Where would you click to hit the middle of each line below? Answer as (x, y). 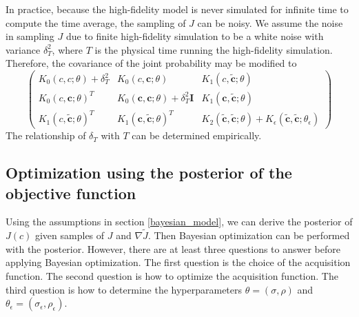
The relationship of (46, 135)
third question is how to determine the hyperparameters (124, 289)
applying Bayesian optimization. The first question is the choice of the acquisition (178, 262)
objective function (71, 193)
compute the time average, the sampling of (96, 22)
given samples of (70, 235)
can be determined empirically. (197, 135)
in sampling (30, 36)
